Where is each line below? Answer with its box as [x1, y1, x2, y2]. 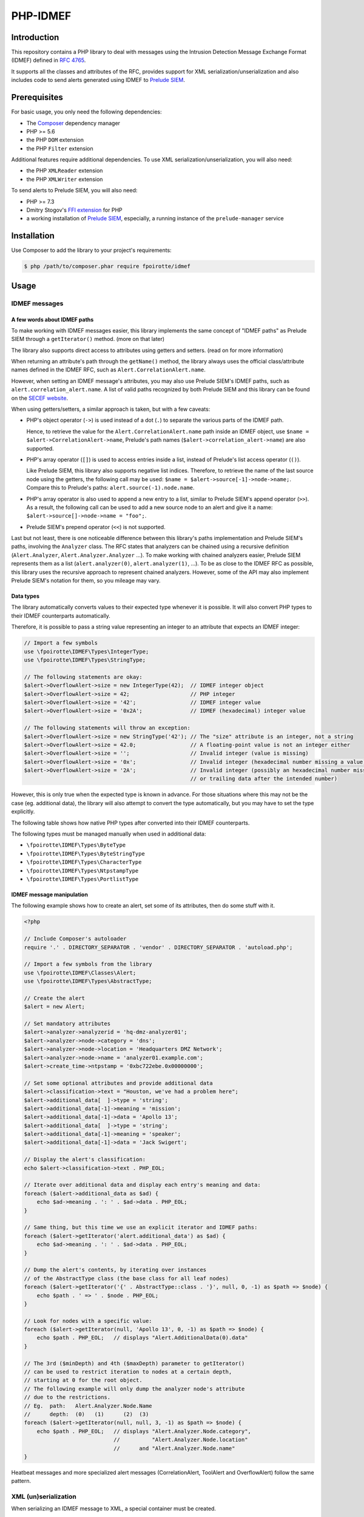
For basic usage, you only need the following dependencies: [11, 108, 162, 115]
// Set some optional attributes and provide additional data [24, 1079, 213, 1086]
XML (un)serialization [11, 1493, 77, 1501]
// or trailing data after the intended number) [190, 775, 338, 782]
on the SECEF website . [11, 394, 69, 402]
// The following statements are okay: [24, 674, 143, 680]
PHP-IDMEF [11, 9, 72, 22]
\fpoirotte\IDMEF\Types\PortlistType [26, 876, 139, 882]
